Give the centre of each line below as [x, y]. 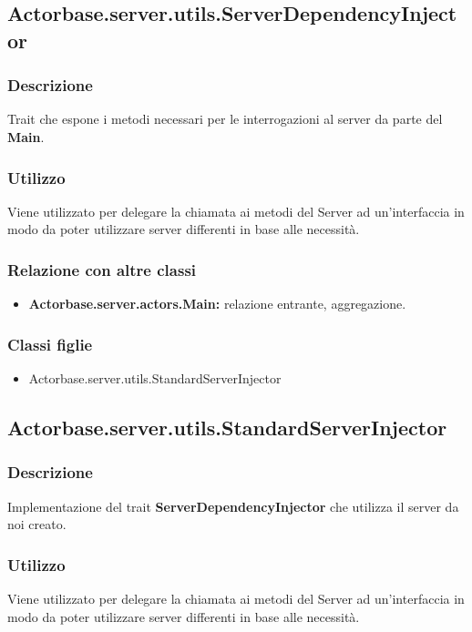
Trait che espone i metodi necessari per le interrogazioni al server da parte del [225, 119]
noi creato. [37, 524]
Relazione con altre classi [102, 269]
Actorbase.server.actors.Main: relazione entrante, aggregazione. [217, 304]
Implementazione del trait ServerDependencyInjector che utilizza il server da [233, 506]
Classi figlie [50, 344]
